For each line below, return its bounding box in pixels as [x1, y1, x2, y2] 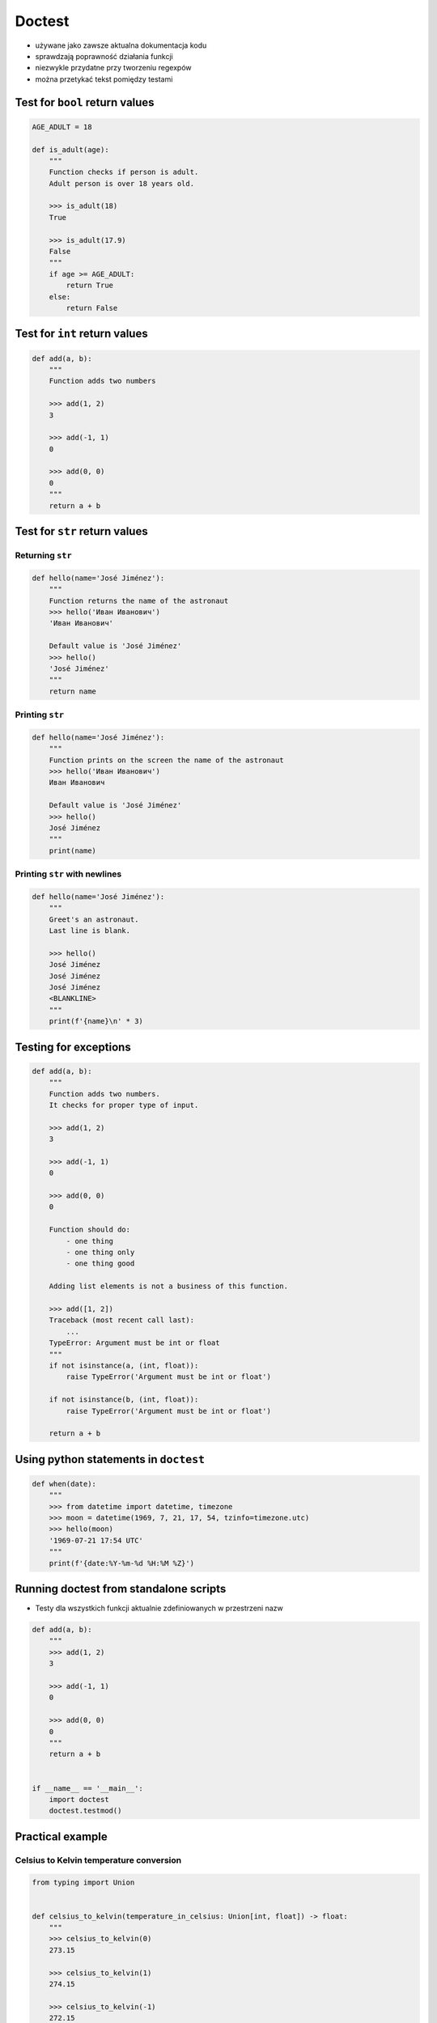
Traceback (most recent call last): [49, 1316, 194, 1325]
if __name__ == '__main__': [32, 1783, 143, 1792]
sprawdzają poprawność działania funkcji [35, 51, 173, 61]
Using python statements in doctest [15, 1453, 206, 1466]
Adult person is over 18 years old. [49, 179, 194, 188]
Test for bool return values [15, 95, 155, 109]
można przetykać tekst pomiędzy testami [35, 74, 173, 84]
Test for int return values [15, 327, 149, 341]
